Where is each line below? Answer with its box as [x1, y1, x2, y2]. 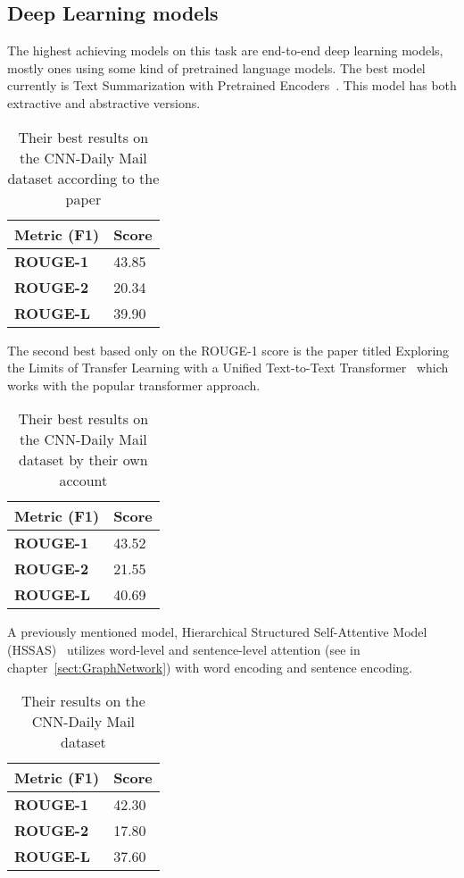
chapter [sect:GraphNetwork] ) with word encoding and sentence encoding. [7, 657, 413, 676]
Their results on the [21, 690, 145, 712]
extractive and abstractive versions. [7, 93, 201, 112]
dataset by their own [19, 449, 148, 471]
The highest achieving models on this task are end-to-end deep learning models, [7, 41, 443, 60]
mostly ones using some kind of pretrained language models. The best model [7, 58, 426, 77]
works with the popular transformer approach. [7, 375, 261, 394]
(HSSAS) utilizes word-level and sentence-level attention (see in [7, 640, 360, 658]
